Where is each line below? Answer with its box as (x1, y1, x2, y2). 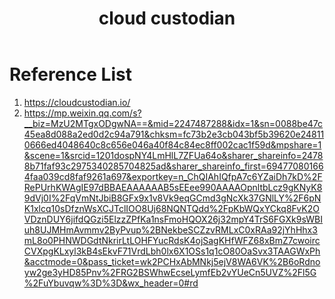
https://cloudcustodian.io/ (23, 96, 131, 108)
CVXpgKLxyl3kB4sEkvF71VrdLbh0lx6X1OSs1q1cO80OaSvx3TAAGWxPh (23, 245, 321, 257)
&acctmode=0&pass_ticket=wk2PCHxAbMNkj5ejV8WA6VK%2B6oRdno (23, 255, 321, 267)
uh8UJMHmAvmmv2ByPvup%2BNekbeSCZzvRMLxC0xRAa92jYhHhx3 (23, 223, 318, 236)
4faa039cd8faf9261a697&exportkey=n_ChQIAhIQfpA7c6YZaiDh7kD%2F (23, 170, 323, 182)
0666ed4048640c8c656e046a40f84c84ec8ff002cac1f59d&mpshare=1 (23, 138, 322, 151)
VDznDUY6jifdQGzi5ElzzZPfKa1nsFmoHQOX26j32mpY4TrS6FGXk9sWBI (23, 213, 324, 225)
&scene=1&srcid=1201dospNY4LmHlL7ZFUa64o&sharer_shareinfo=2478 (23, 149, 324, 161)
